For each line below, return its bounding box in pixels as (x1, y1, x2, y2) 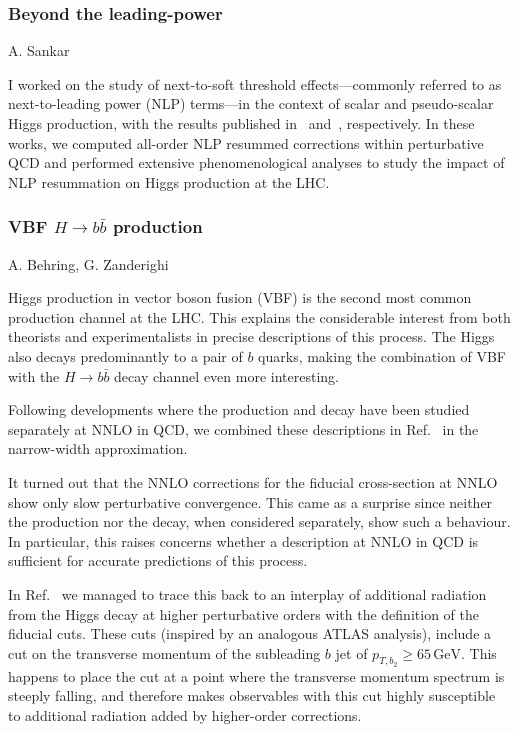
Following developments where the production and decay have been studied (8, 399, 470, 420)
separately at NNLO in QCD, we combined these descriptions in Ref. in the (8, 418, 479, 439)
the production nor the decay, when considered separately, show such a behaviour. (8, 511, 511, 532)
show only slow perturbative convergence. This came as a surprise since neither (8, 491, 493, 512)
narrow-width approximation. (8, 438, 188, 459)
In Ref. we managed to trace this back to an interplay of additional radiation (8, 583, 487, 604)
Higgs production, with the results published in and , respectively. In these (8, 113, 475, 133)
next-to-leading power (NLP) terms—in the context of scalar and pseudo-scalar (8, 93, 494, 114)
